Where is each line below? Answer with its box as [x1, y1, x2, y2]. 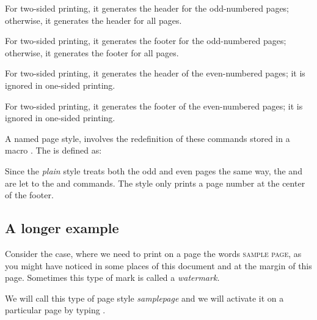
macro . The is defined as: [5, 144, 102, 157]
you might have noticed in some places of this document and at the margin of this [5, 259, 312, 272]
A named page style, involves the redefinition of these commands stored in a [5, 132, 290, 144]
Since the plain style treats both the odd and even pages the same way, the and [5, 164, 302, 177]
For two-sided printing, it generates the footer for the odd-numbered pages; [5, 34, 286, 47]
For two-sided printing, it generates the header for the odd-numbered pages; [5, 2, 290, 14]
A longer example [5, 218, 119, 237]
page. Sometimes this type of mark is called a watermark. [5, 271, 220, 284]
